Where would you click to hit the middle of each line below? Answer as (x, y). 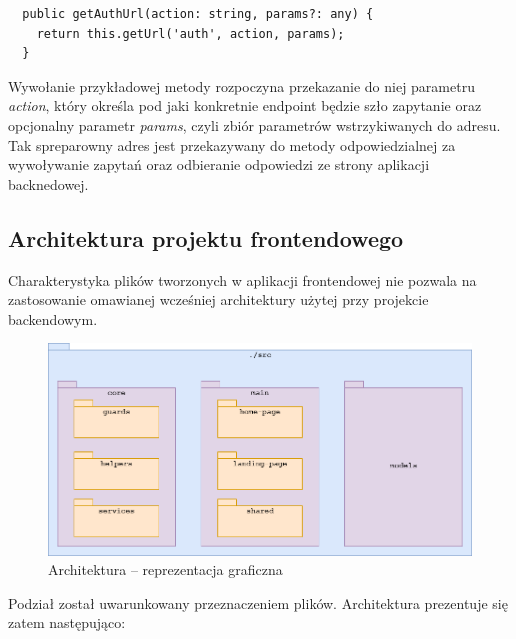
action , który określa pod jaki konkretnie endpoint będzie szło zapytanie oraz (245, 105)
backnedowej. (48, 183)
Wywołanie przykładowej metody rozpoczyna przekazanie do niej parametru (241, 85)
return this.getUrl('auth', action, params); (190, 33)
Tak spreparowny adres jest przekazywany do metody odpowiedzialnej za (232, 144)
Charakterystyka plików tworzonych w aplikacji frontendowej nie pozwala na (242, 279)
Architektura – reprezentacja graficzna (165, 569)
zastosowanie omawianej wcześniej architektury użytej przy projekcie (218, 299)
